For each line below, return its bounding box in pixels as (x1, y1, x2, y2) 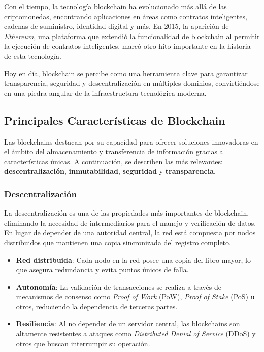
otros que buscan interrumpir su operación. (16, 338, 150, 348)
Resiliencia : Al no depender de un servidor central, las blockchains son (16, 318, 240, 329)
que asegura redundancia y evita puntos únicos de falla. (16, 264, 189, 275)
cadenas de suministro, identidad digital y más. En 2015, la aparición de (4, 21, 229, 31)
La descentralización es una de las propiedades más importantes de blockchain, (4, 207, 249, 218)
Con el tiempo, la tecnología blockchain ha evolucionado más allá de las (4, 1, 227, 11)
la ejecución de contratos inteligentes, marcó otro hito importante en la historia (4, 41, 251, 51)
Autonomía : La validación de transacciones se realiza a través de (16, 281, 221, 292)
